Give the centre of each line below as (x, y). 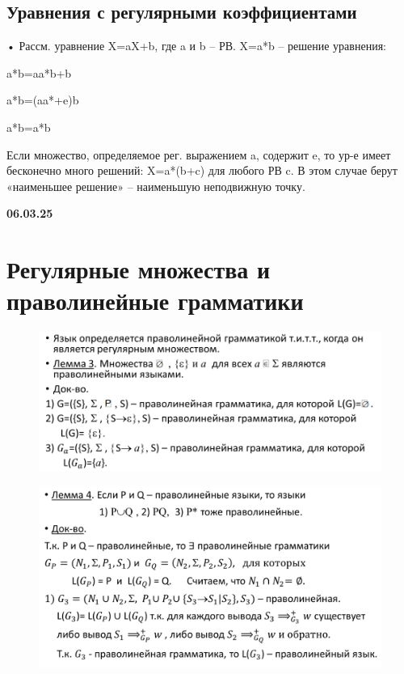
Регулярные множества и (139, 269)
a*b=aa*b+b (39, 72)
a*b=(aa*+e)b (43, 100)
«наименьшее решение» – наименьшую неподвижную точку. (156, 186)
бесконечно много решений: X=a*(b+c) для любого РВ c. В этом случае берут (202, 170)
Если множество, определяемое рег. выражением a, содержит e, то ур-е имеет (199, 154)
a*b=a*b (29, 127)
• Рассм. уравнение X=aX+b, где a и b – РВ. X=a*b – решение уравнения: (196, 46)
